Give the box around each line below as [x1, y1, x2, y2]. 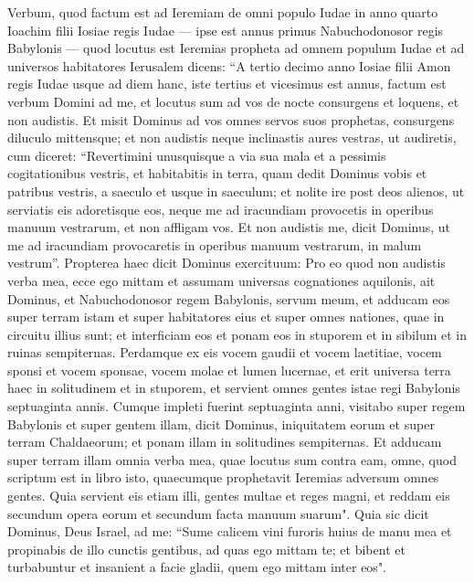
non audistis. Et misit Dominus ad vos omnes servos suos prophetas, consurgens [7, 110, 455, 129]
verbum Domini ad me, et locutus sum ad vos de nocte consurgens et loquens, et [7, 91, 459, 111]
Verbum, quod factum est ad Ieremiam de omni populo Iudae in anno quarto [7, 3, 438, 21]
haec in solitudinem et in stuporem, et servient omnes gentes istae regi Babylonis [7, 378, 460, 397]
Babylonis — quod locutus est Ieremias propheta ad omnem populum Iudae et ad [7, 38, 465, 58]
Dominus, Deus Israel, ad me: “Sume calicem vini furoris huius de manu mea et [7, 522, 452, 541]
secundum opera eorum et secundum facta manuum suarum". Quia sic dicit [7, 503, 429, 523]
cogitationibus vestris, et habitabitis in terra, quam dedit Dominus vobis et [7, 164, 427, 183]
